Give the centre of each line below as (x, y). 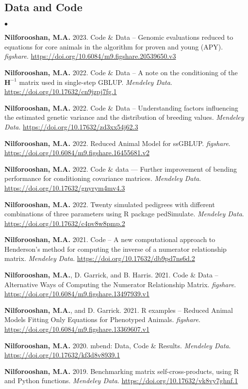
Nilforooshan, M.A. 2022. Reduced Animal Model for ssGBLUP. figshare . (117, 143)
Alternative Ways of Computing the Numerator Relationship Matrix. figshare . (120, 284)
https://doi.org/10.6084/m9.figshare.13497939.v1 (77, 294)
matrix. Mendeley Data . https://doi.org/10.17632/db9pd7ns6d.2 (100, 258)
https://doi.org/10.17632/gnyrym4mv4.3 (65, 187)
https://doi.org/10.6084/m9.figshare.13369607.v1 (77, 329)
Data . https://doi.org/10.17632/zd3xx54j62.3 (71, 126)
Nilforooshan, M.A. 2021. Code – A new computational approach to (110, 239)
